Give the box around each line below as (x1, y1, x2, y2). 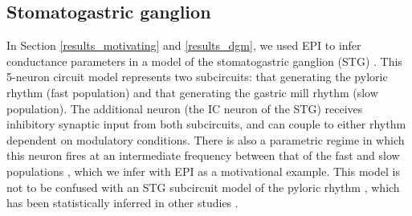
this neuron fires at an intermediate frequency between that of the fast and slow (6, 147, 400, 164)
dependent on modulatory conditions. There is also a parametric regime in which (6, 131, 405, 148)
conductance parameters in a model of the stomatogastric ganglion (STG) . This (6, 52, 402, 69)
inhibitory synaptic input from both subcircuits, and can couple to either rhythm (6, 116, 406, 132)
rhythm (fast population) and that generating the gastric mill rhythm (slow (6, 84, 378, 100)
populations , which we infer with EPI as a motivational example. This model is (6, 162, 400, 179)
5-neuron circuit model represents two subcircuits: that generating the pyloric (6, 68, 388, 85)
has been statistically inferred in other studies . (6, 194, 239, 211)
